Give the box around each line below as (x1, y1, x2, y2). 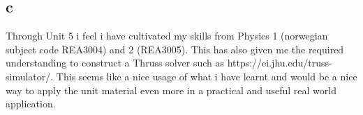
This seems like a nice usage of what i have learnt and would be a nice (56, 69, 357, 83)
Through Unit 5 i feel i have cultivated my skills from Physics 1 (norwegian (6, 28, 328, 43)
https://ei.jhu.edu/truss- (227, 55, 332, 70)
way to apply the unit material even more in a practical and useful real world (6, 82, 336, 97)
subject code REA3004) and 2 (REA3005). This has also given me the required (6, 42, 344, 56)
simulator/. (6, 69, 54, 83)
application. (6, 96, 56, 111)
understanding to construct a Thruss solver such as (6, 55, 224, 70)
